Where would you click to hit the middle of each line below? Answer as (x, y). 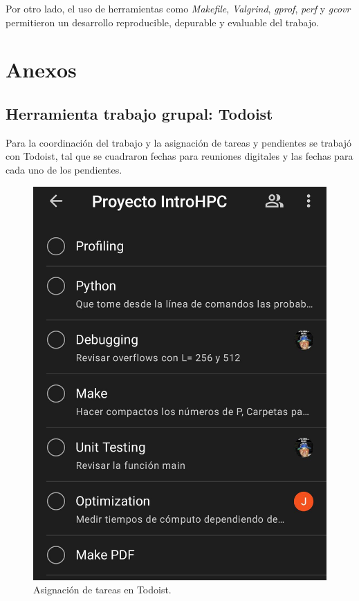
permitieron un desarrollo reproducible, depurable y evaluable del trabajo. (163, 22)
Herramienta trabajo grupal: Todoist (139, 113)
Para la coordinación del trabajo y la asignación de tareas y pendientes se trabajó (179, 142)
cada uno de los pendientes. (64, 169)
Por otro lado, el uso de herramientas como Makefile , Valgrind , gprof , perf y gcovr (178, 8)
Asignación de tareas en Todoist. (102, 590)
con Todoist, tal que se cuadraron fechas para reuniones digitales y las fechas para (179, 156)
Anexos (41, 70)
